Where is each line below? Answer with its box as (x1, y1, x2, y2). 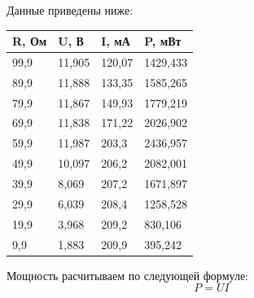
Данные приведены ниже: (7, 2, 134, 18)
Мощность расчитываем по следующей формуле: (7, 266, 248, 283)
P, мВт (144, 33, 182, 50)
